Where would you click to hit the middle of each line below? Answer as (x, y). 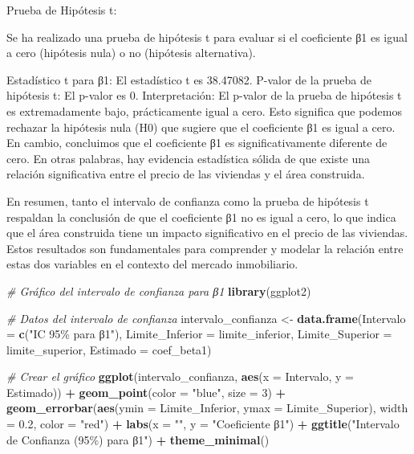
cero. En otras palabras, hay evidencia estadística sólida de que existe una (189, 158)
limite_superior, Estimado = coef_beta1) (109, 349)
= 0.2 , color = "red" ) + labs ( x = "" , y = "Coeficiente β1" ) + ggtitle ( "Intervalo (203, 424)
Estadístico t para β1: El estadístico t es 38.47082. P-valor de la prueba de (189, 79)
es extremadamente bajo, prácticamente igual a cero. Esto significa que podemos (204, 110)
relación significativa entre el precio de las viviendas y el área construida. (186, 174)
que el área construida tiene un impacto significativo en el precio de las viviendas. (207, 233)
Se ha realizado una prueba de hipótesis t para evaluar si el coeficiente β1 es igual (207, 37)
